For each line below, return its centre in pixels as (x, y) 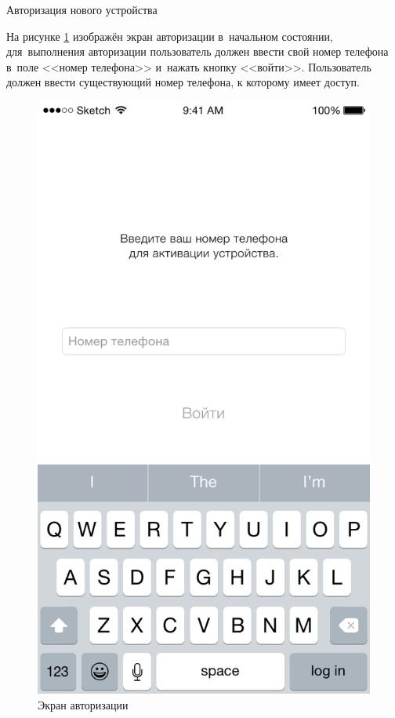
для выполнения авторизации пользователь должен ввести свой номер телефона (197, 51)
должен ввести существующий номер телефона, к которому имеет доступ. (183, 82)
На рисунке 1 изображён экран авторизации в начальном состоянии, (170, 36)
